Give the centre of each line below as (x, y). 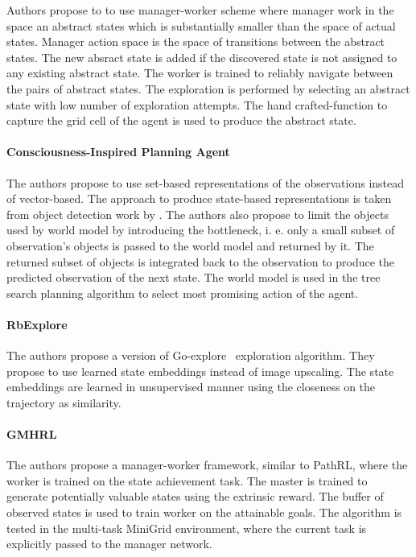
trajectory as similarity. (64, 402)
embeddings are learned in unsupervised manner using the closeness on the (191, 387)
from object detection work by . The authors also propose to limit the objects (198, 214)
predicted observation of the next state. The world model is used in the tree (194, 277)
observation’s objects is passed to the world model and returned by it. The (190, 245)
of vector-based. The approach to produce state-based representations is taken (199, 198)
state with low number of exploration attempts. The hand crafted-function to (197, 104)
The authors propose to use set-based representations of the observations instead (206, 182)
